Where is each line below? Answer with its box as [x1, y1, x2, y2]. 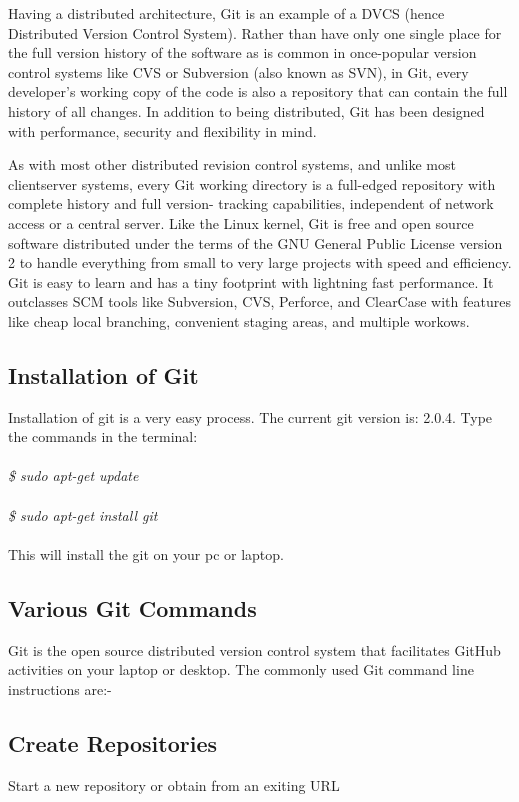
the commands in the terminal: [8, 426, 198, 447]
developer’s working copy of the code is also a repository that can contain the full [8, 81, 508, 102]
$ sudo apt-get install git [8, 504, 158, 525]
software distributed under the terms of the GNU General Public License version [8, 232, 503, 253]
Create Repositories [8, 727, 218, 758]
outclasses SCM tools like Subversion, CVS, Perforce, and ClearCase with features [8, 291, 511, 312]
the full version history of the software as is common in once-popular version [8, 42, 477, 63]
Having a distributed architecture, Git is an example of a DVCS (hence [8, 3, 445, 23]
